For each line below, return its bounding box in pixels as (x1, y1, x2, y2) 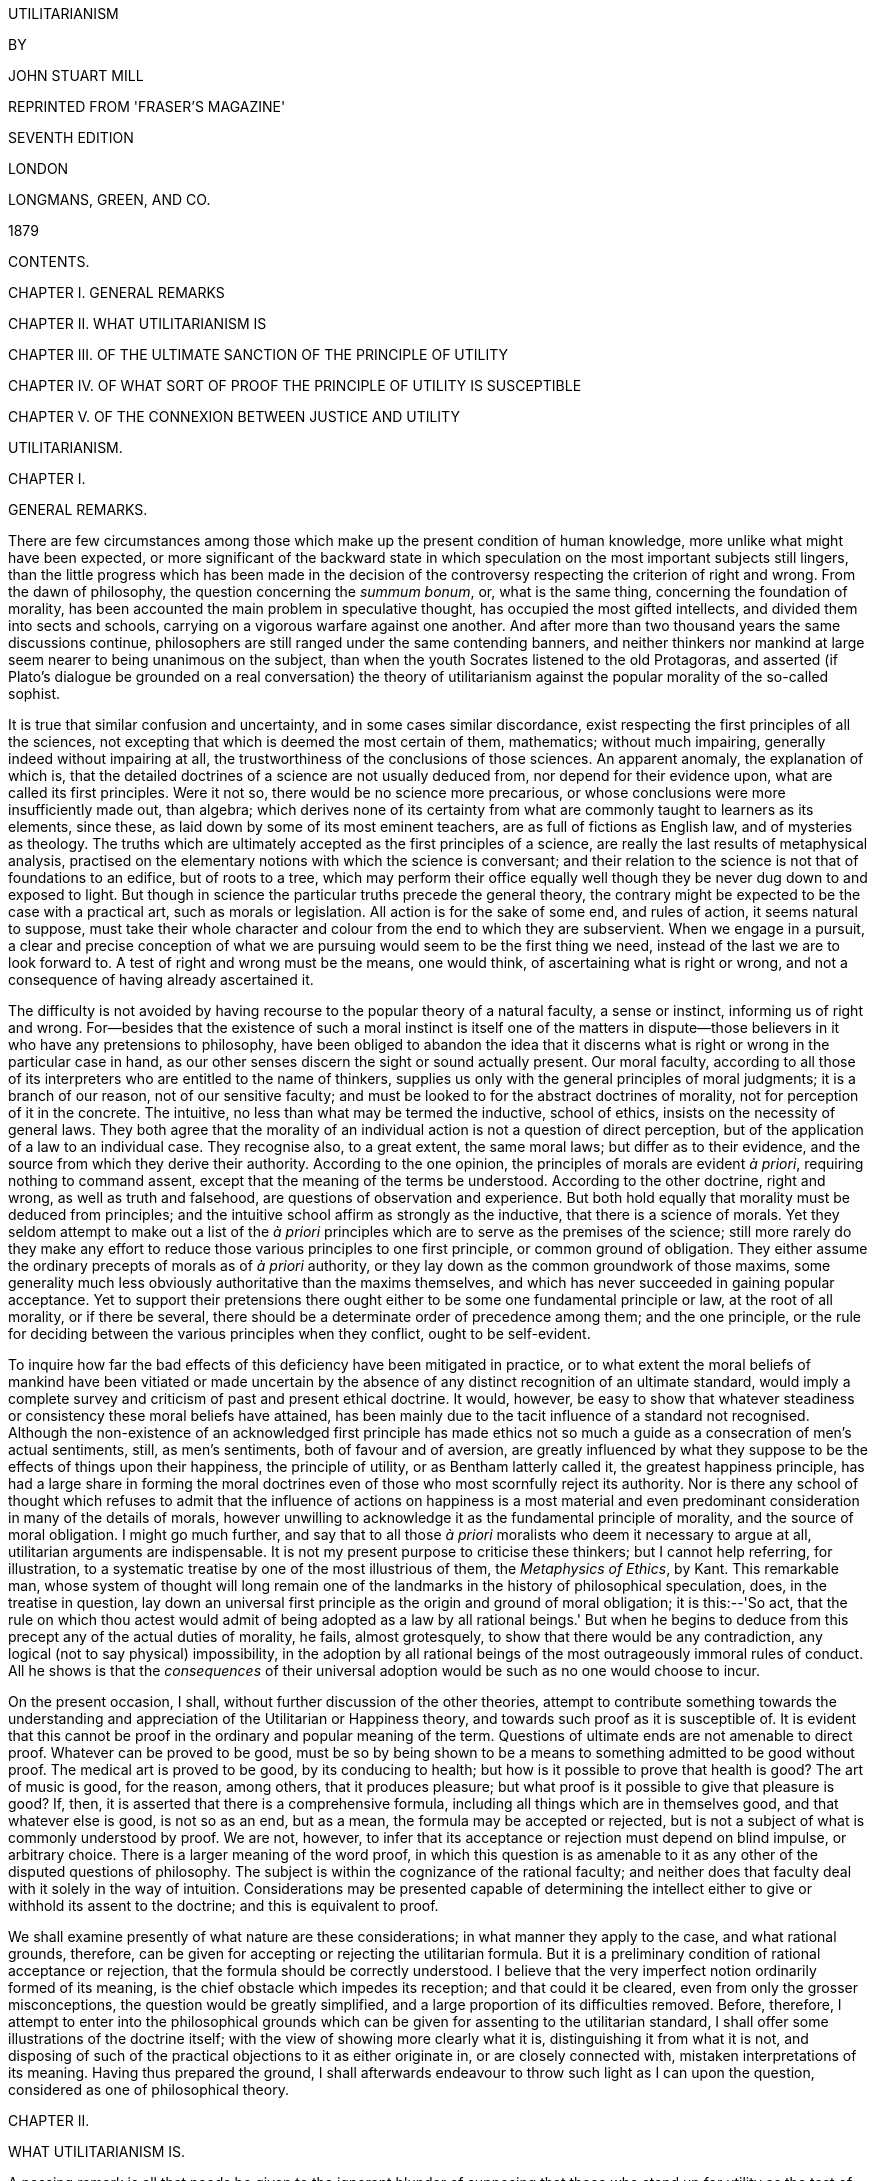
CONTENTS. (8, 253, 90, 270)
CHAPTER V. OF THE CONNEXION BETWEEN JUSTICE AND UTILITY (8, 408, 460, 425)
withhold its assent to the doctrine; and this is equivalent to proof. (8, 1897, 439, 1914)
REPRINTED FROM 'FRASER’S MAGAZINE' (8, 98, 286, 115)
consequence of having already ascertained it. (8, 971, 314, 988)
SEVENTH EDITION (8, 129, 134, 146)
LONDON (8, 160, 69, 177)
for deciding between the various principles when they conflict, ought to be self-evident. (8, 1325, 591, 1342)
